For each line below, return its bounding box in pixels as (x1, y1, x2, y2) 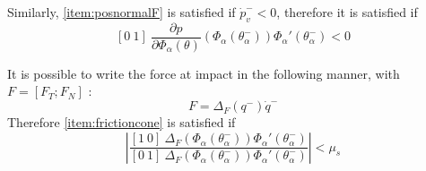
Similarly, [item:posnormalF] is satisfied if (7, 3, 236, 21)
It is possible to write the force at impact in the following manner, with (7, 64, 400, 82)
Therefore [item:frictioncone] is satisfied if (7, 113, 236, 132)
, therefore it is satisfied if (276, 3, 418, 21)
